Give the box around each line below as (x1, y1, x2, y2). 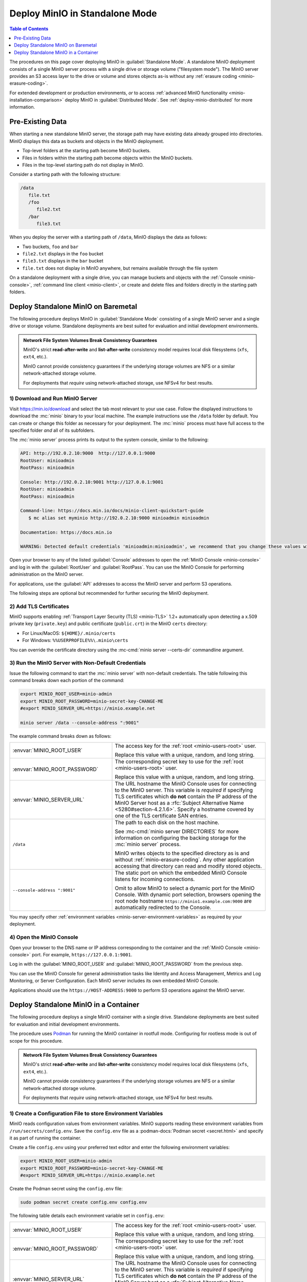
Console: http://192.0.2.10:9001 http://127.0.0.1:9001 (20, 479, 164, 485)
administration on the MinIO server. (9, 571, 84, 577)
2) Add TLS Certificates (9, 603, 69, 610)
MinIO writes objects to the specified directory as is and (115, 850, 250, 857)
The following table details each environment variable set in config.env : (9, 1213, 165, 1219)
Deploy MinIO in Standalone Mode (9, 8, 157, 19)
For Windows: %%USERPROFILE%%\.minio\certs (22, 637, 128, 644)
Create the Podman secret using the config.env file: (9, 1186, 123, 1192)
